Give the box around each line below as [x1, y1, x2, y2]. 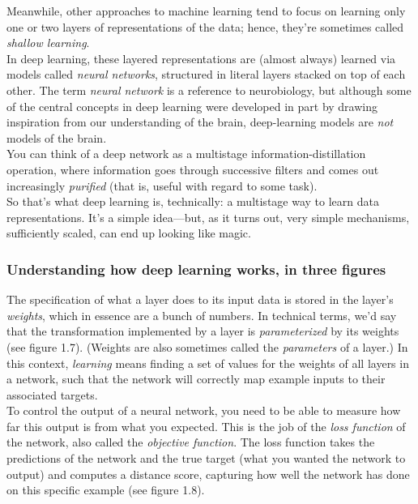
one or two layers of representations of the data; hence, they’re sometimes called [6, 18, 404, 35]
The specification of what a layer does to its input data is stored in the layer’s [6, 291, 394, 308]
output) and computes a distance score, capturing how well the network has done [6, 465, 410, 482]
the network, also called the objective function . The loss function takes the [6, 434, 375, 451]
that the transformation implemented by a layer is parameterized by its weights [6, 322, 399, 340]
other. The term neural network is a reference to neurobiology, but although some [6, 81, 412, 98]
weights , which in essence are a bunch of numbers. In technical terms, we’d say [6, 306, 397, 323]
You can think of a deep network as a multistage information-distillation [6, 145, 366, 162]
